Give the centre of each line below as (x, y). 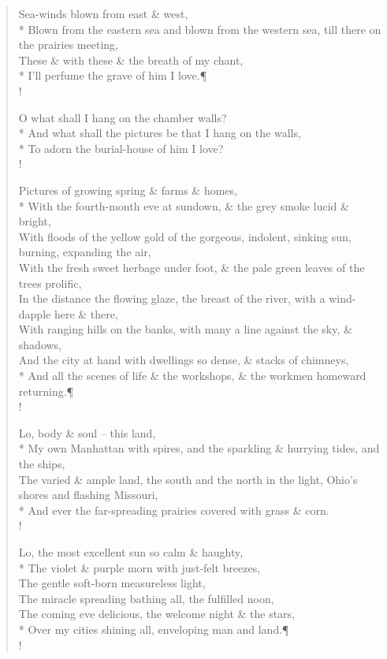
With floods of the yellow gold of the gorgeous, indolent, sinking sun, (185, 236)
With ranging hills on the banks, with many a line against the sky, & (185, 329)
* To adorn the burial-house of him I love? (121, 148)
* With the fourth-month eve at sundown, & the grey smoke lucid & (184, 205)
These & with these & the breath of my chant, (131, 60)
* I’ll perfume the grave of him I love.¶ (113, 75)
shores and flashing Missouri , (88, 495)
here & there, (86, 313)
